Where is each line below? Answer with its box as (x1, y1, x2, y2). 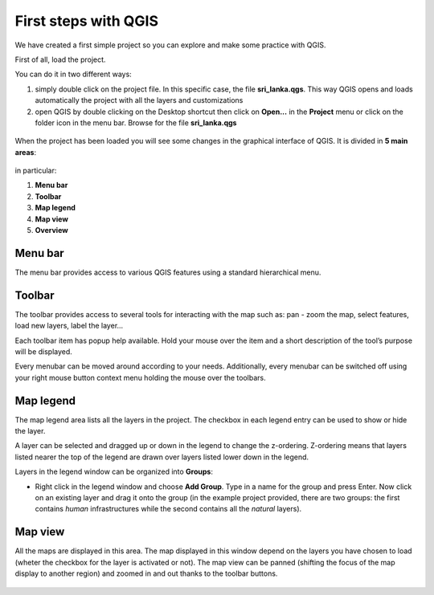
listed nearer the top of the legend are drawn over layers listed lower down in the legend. (14, 452, 309, 462)
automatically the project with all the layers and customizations (35, 96, 244, 105)
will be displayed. (14, 347, 72, 357)
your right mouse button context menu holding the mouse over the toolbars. (14, 373, 266, 382)
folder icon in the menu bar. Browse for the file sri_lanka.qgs (35, 117, 237, 128)
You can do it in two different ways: (14, 69, 132, 79)
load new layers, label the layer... (14, 321, 124, 331)
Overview (35, 226, 68, 235)
